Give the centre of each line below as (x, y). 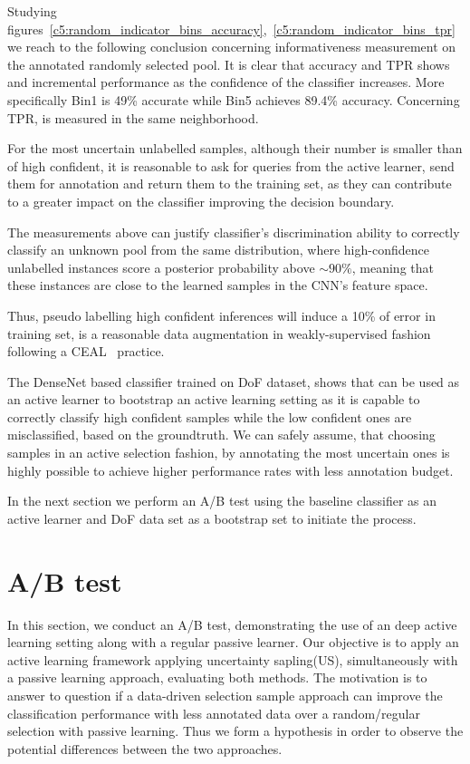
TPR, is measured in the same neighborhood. (133, 117)
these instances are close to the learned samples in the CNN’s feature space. (218, 285)
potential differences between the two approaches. (145, 748)
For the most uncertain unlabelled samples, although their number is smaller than (235, 148)
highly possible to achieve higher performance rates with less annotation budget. (230, 470)
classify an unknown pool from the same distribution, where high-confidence (218, 250)
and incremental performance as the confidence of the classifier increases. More (226, 82)
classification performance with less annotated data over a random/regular (214, 713)
